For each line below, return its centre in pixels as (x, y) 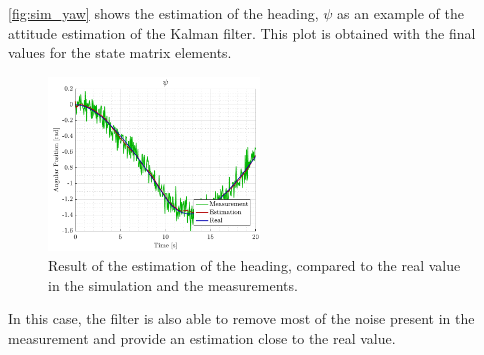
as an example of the (400, 13)
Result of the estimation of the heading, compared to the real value (254, 264)
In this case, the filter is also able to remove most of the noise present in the (241, 318)
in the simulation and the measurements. (173, 284)
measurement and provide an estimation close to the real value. (202, 337)
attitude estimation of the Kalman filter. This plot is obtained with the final (242, 32)
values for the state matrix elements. (120, 52)
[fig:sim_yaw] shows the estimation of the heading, (163, 13)
